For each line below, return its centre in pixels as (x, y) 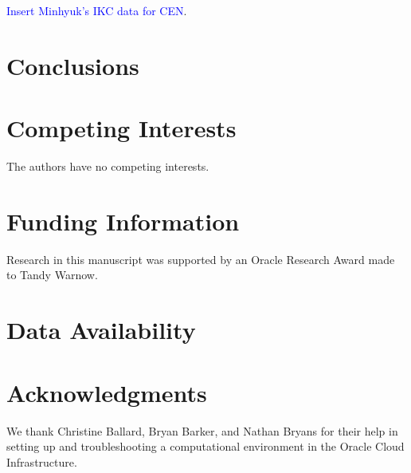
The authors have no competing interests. (108, 166)
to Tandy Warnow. (52, 275)
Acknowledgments (107, 392)
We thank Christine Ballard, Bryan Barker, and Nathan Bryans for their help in (202, 430)
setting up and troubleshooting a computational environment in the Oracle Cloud (205, 446)
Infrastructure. (42, 461)
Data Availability (101, 330)
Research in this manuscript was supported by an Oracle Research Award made (201, 259)
